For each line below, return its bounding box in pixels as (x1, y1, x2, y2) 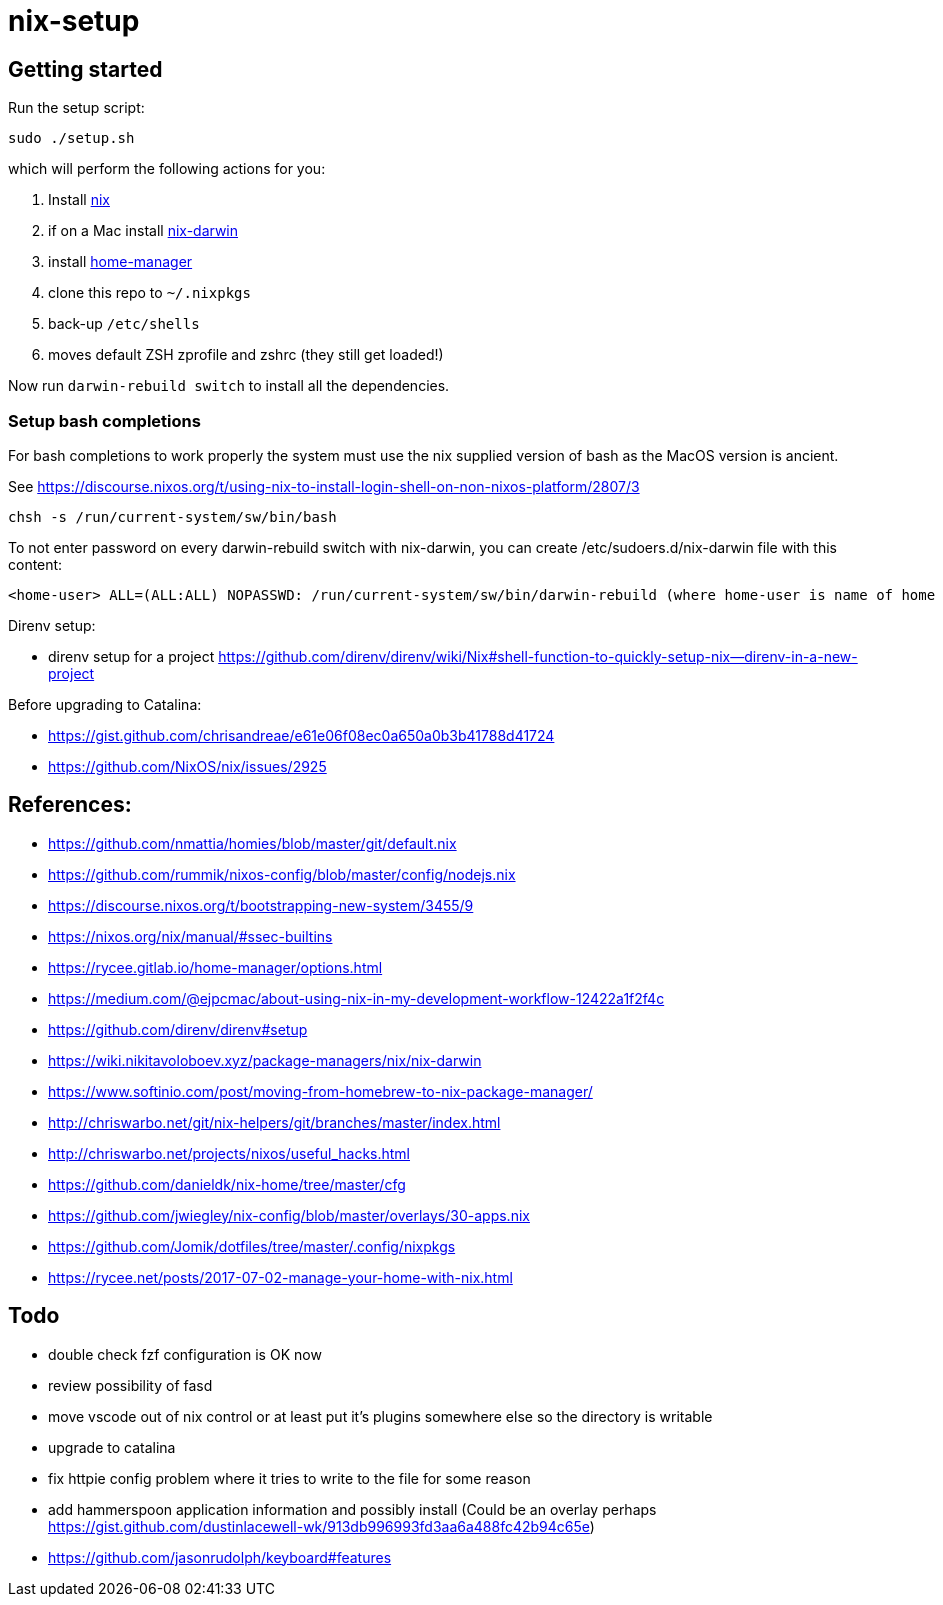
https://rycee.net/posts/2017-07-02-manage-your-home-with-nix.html (48, 1268, 513, 1286)
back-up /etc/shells (48, 315, 200, 333)
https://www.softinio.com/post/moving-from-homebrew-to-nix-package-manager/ (48, 1082, 593, 1100)
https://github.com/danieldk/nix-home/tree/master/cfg (48, 1175, 406, 1193)
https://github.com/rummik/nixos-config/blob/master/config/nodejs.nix (48, 865, 516, 883)
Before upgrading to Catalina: (8, 695, 202, 713)
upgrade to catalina (48, 1438, 176, 1456)
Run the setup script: (8, 99, 145, 117)
